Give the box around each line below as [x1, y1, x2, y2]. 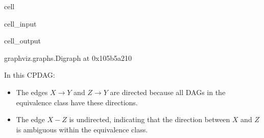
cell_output [4, 35, 41, 46]
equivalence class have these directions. [16, 97, 138, 107]
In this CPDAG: [4, 70, 55, 80]
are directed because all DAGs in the [110, 86, 226, 97]
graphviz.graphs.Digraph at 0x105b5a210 [4, 52, 132, 63]
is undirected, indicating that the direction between [69, 114, 230, 125]
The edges [16, 86, 48, 97]
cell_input [4, 18, 37, 29]
